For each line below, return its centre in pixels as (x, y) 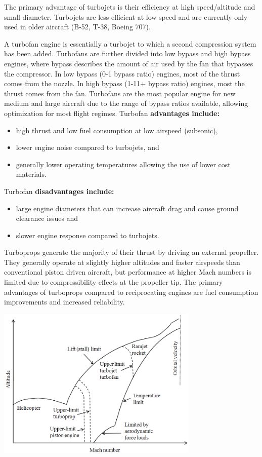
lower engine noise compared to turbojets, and (88, 147)
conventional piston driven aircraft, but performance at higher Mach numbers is (128, 272)
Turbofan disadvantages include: (59, 191)
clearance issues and (47, 218)
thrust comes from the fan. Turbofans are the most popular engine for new (120, 93)
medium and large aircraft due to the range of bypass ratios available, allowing (126, 103)
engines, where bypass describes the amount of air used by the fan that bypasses (129, 63)
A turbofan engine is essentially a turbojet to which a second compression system (130, 43)
